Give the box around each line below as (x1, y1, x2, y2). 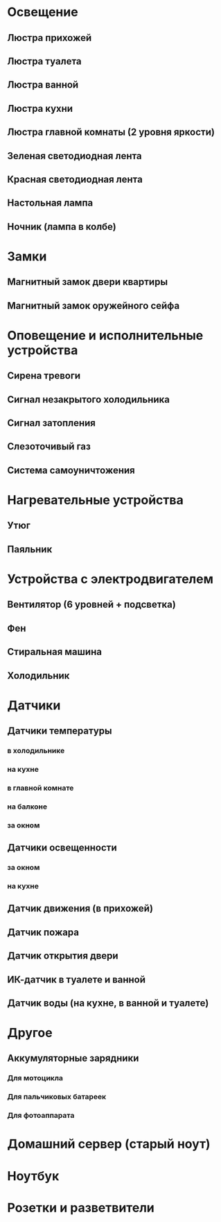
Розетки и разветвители (7, 1200, 154, 1216)
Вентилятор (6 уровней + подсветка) (7, 599, 177, 611)
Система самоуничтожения (7, 464, 135, 476)
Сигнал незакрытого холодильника (7, 393, 170, 405)
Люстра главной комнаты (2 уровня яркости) (7, 126, 215, 138)
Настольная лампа (7, 197, 94, 209)
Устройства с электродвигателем (7, 571, 213, 587)
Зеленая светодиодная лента (7, 150, 142, 162)
